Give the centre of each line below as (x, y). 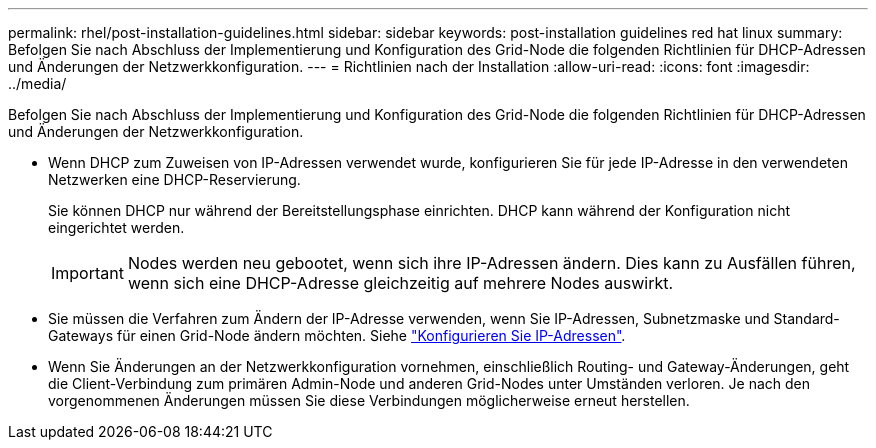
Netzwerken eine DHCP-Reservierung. (174, 179)
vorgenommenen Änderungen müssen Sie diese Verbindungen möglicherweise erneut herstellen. (369, 400)
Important (87, 273)
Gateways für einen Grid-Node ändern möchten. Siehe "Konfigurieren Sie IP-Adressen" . (337, 335)
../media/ (37, 83)
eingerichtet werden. (116, 227)
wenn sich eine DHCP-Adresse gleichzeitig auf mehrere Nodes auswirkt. (400, 283)
